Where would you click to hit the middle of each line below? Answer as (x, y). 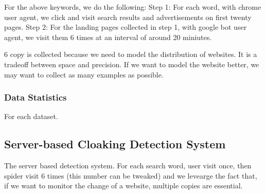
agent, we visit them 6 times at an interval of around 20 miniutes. (108, 37)
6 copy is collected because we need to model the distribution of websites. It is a (131, 54)
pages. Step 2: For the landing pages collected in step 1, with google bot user (126, 27)
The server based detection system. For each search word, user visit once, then (128, 166)
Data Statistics (36, 97)
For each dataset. (31, 116)
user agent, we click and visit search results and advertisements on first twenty (128, 17)
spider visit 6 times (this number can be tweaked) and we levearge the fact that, (131, 175)
